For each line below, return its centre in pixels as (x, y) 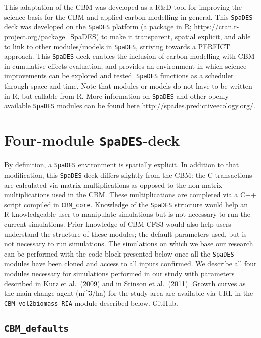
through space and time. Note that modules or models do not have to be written (128, 86)
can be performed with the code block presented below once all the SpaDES (119, 253)
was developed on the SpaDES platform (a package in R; (106, 26)
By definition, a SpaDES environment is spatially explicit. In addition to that (122, 165)
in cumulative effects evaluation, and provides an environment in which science (125, 66)
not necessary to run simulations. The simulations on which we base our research (129, 244)
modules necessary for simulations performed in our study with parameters (119, 273)
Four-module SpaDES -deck (92, 140)
